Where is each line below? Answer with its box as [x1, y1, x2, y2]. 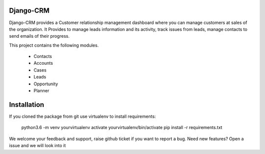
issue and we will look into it [9, 143, 66, 149]
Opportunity [33, 81, 58, 87]
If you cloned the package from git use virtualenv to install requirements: [9, 113, 156, 119]
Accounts [33, 60, 53, 66]
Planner [33, 88, 50, 94]
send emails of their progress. [9, 33, 70, 39]
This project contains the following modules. [9, 42, 99, 48]
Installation [9, 101, 44, 109]
